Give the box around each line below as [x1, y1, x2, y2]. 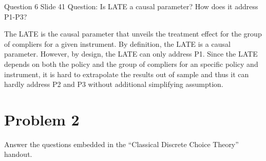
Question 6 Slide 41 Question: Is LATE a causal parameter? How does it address [4, 1, 258, 11]
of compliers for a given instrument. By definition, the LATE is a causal [4, 38, 231, 49]
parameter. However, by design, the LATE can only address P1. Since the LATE [4, 48, 258, 59]
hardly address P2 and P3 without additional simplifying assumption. [4, 79, 223, 90]
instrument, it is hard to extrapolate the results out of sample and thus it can [4, 68, 249, 79]
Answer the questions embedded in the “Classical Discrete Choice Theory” [4, 138, 239, 149]
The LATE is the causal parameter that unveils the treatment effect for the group [4, 28, 262, 39]
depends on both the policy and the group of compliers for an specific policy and [4, 58, 258, 69]
